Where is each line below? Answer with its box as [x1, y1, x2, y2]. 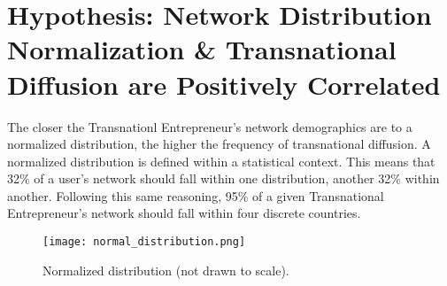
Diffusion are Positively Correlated [7, 66, 441, 102]
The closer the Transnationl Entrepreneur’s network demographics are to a [7, 117, 412, 135]
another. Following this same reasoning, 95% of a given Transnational [7, 186, 384, 205]
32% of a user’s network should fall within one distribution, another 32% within [7, 169, 440, 188]
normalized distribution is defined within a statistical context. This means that [7, 151, 435, 170]
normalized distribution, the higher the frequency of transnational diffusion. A [7, 135, 431, 153]
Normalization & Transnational [7, 31, 397, 67]
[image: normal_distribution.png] [42, 236, 246, 249]
